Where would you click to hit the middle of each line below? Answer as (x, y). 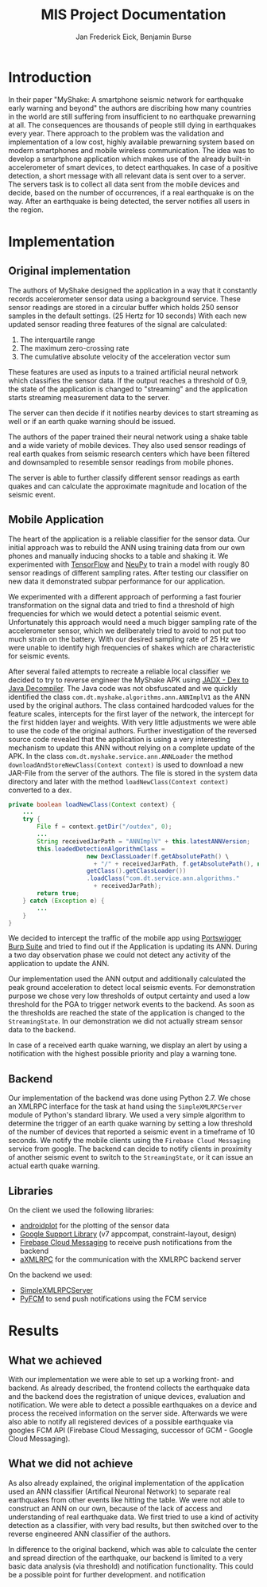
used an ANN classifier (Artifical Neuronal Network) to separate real (119, 1491)
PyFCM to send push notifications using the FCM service (113, 1298)
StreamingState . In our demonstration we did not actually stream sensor (126, 1021)
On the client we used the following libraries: (81, 1210)
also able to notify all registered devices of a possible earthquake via (121, 1422)
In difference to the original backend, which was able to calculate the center (132, 1549)
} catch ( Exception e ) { (64, 901)
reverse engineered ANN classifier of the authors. (89, 1534)
